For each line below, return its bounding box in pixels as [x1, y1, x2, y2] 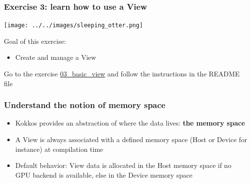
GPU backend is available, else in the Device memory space [15, 169, 193, 180]
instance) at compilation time [15, 144, 103, 154]
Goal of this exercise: [4, 36, 66, 46]
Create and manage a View [15, 52, 96, 62]
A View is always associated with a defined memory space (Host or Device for [15, 134, 247, 145]
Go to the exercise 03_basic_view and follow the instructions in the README [4, 69, 240, 79]
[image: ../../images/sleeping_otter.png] [4, 22, 143, 29]
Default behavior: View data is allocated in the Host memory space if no [15, 160, 232, 170]
